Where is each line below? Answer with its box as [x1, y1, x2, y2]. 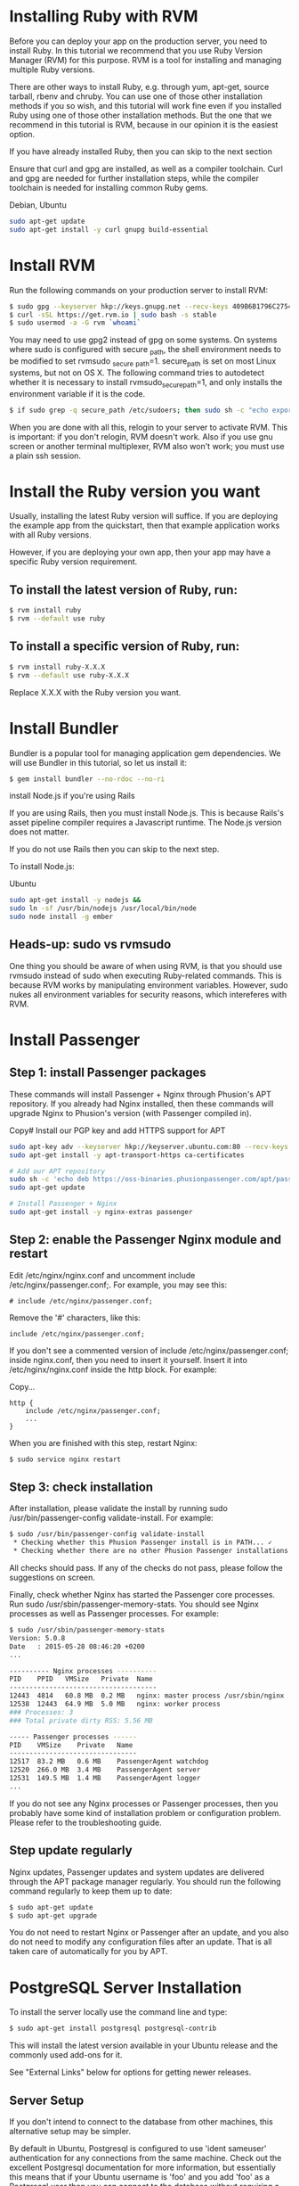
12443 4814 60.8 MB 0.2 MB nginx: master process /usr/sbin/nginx [9, 1691, 285, 1700]
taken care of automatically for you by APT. [9, 1946, 168, 1957]
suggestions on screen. [9, 1572, 96, 1583]
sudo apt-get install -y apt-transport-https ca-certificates [9, 1150, 245, 1160]
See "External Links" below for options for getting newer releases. [9, 2067, 252, 2078]
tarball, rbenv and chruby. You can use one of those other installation [9, 91, 263, 102]
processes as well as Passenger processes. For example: [9, 1608, 220, 1619]
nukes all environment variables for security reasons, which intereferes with [9, 989, 287, 999]
